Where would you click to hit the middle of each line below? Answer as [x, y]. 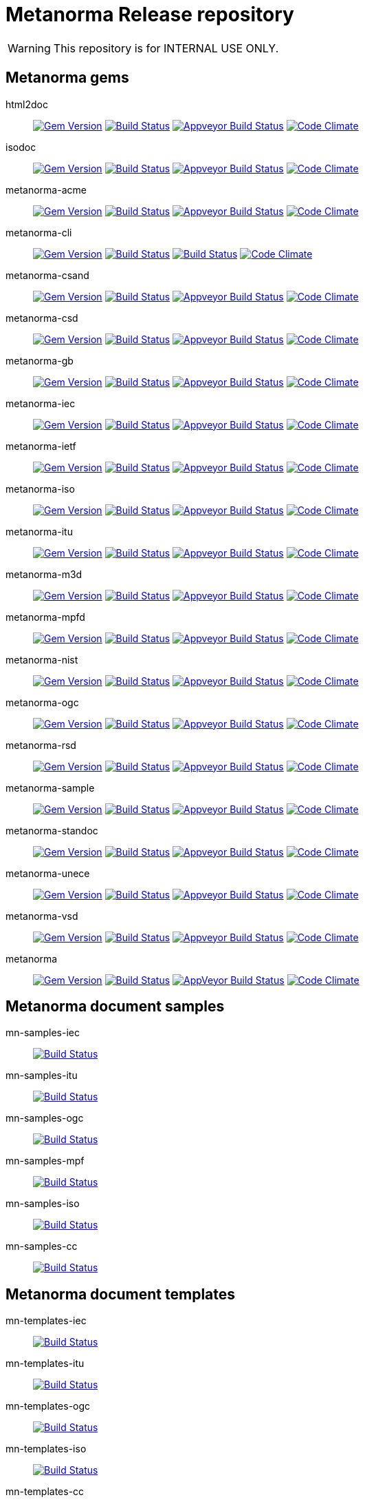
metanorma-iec [41, 403]
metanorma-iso [40, 488]
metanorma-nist [42, 659]
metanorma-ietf [41, 446]
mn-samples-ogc [45, 1118]
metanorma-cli [39, 232]
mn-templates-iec [46, 1321]
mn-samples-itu [42, 1076]
